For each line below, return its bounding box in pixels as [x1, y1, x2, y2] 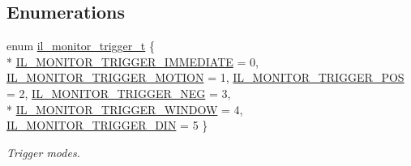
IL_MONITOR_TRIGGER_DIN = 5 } [6, 117, 208, 134]
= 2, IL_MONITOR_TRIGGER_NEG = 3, [6, 84, 231, 101]
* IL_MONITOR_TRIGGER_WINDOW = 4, [6, 100, 243, 117]
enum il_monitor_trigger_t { [6, 37, 155, 54]
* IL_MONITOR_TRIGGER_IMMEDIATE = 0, [6, 53, 259, 70]
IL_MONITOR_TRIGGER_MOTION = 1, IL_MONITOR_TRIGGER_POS [6, 69, 405, 86]
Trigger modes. [6, 143, 80, 160]
